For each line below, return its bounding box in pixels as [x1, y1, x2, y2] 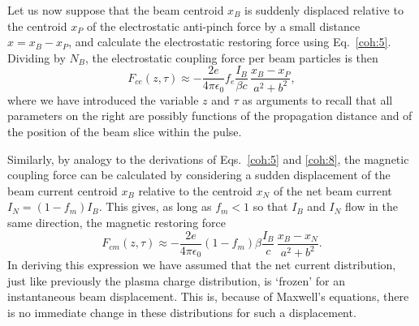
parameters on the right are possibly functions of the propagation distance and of [7, 107, 413, 124]
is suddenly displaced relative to [244, 2, 404, 18]
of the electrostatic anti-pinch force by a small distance [86, 17, 361, 34]
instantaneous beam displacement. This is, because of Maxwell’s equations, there [7, 288, 409, 305]
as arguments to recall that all [242, 91, 393, 108]
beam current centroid [7, 182, 118, 199]
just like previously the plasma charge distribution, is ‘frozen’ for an [7, 272, 345, 289]
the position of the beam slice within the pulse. [7, 123, 242, 140]
